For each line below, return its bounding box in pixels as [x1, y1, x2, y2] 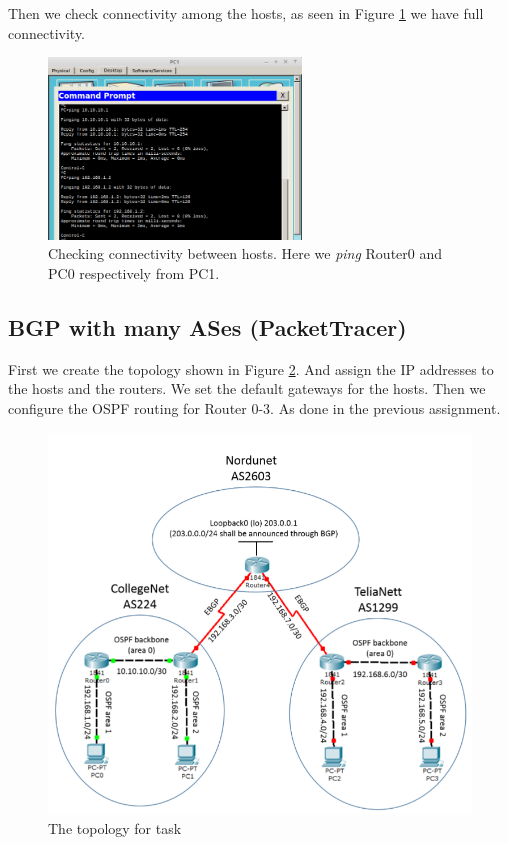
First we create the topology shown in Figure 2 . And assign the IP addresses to [8, 358, 494, 379]
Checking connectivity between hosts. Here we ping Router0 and [48, 243, 443, 264]
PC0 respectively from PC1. [48, 262, 220, 283]
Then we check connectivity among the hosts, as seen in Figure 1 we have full [8, 3, 484, 23]
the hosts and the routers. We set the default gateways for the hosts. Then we [8, 378, 486, 399]
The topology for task [48, 818, 182, 839]
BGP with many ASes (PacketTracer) [8, 311, 407, 342]
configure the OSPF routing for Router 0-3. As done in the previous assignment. [8, 397, 501, 418]
